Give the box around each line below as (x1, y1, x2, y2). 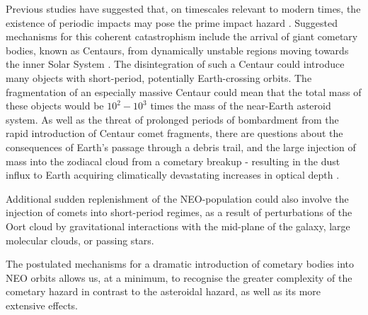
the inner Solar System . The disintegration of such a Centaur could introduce (6, 57, 345, 71)
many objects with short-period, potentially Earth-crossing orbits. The (6, 70, 312, 85)
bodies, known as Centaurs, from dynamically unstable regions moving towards (6, 42, 349, 57)
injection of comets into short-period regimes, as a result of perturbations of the (6, 205, 352, 220)
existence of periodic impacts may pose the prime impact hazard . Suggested (6, 15, 338, 30)
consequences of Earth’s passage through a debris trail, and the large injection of (6, 139, 356, 154)
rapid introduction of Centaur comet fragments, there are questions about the (6, 126, 343, 141)
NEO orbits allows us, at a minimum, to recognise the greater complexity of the (6, 270, 352, 285)
